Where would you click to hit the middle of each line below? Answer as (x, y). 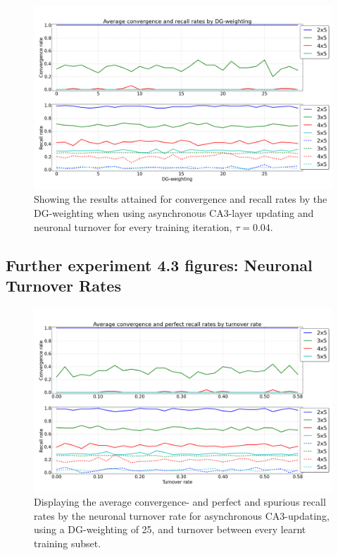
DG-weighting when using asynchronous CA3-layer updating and (174, 213)
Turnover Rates (63, 286)
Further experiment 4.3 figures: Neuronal (159, 264)
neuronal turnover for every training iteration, (133, 226)
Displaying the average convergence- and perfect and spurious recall (180, 502)
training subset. (68, 543)
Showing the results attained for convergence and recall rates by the (181, 199)
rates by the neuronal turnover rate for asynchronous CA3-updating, (182, 515)
